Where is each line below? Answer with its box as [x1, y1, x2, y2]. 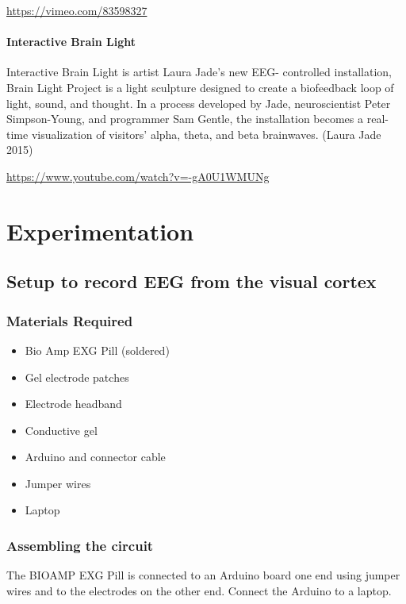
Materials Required [6, 310, 133, 330]
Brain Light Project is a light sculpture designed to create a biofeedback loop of [6, 79, 394, 95]
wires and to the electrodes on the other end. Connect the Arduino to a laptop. [6, 582, 392, 598]
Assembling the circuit [6, 536, 154, 555]
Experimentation [6, 214, 194, 247]
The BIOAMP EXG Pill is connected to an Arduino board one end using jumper [6, 567, 400, 583]
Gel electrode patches [25, 368, 129, 385]
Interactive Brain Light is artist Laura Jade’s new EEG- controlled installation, [6, 63, 392, 80]
